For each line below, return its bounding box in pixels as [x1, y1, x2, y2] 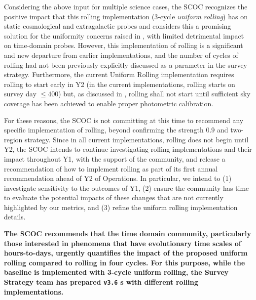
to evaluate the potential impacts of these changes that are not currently [4, 192, 223, 203]
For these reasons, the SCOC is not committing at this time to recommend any [4, 115, 244, 125]
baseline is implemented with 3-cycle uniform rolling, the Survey [4, 267, 229, 277]
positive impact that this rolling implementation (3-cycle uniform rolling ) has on [4, 11, 248, 21]
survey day [4, 88, 37, 99]
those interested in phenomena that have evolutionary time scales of [4, 238, 241, 248]
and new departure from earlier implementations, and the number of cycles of [4, 49, 238, 60]
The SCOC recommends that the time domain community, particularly [4, 228, 251, 239]
